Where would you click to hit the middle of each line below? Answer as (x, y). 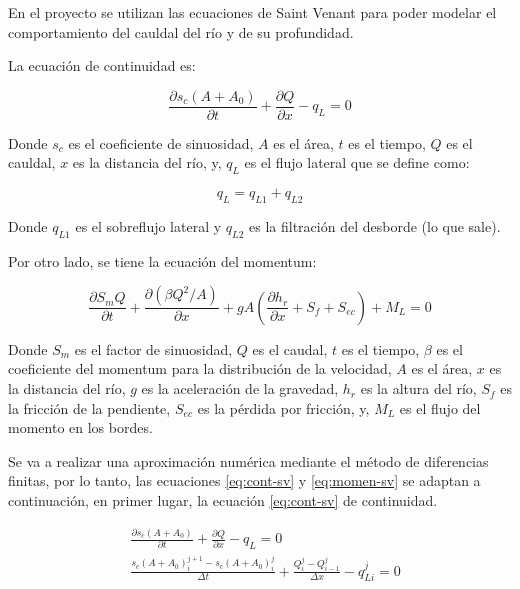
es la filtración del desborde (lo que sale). (375, 226)
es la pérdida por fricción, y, (283, 407)
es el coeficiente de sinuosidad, (161, 142)
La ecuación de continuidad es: (102, 65)
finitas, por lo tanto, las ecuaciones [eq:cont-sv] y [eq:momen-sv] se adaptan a (244, 480)
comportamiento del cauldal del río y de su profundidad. (181, 31)
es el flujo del (440, 407)
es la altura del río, (418, 388)
